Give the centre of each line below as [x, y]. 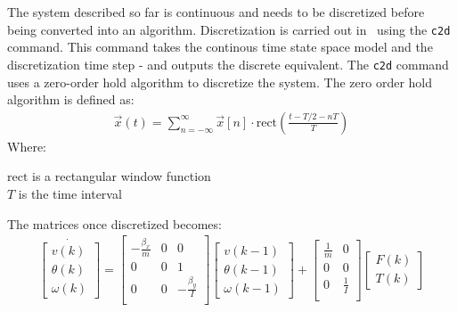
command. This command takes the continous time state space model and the [220, 47]
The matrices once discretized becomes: [114, 223]
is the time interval [70, 193]
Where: [27, 146]
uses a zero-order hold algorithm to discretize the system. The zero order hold [220, 82]
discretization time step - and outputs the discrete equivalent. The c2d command [228, 64]
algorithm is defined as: [71, 99]
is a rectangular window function [122, 176]
